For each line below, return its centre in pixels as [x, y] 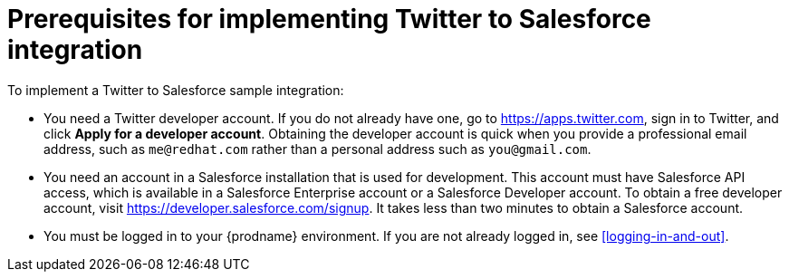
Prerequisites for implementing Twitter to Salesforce [329, 19]
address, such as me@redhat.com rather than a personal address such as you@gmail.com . [318, 149]
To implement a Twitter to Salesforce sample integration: [176, 90]
